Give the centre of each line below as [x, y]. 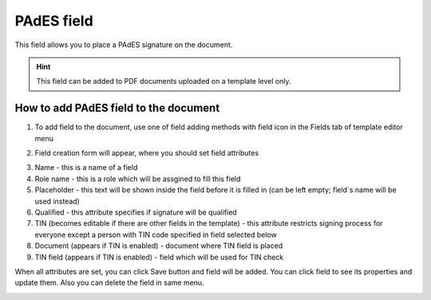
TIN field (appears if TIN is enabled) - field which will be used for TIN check [159, 257]
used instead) [57, 201]
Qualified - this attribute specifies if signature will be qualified [136, 212]
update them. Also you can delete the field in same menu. [109, 282]
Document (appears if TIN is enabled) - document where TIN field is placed [159, 246]
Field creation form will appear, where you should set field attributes [147, 153]
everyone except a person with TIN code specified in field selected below [156, 235]
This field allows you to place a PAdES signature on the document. [124, 45]
